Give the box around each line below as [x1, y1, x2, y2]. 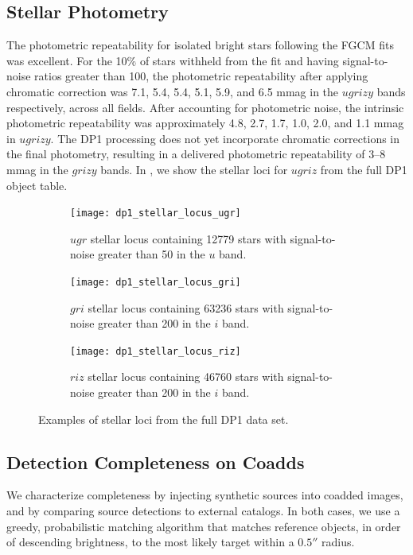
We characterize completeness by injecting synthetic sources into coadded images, [6, 487, 403, 503]
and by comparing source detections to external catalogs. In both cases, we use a [6, 503, 400, 519]
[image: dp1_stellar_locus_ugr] [70, 208, 241, 219]
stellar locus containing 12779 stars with [90, 230, 286, 246]
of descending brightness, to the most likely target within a [6, 534, 294, 550]
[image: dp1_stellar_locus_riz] [70, 345, 241, 357]
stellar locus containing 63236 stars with [88, 299, 284, 316]
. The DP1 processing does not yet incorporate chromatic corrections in [50, 130, 400, 146]
